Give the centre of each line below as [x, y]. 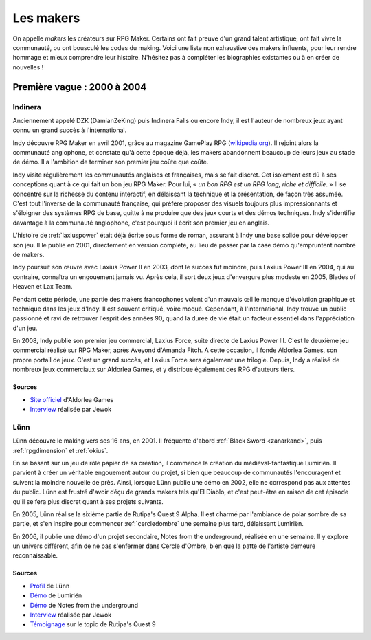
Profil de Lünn [50, 586]
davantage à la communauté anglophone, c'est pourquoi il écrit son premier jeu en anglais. [141, 223]
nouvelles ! [28, 67]
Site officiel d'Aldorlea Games [72, 399]
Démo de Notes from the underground [84, 605]
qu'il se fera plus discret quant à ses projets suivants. [88, 501]
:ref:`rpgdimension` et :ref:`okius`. [60, 450]
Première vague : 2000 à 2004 [80, 87]
